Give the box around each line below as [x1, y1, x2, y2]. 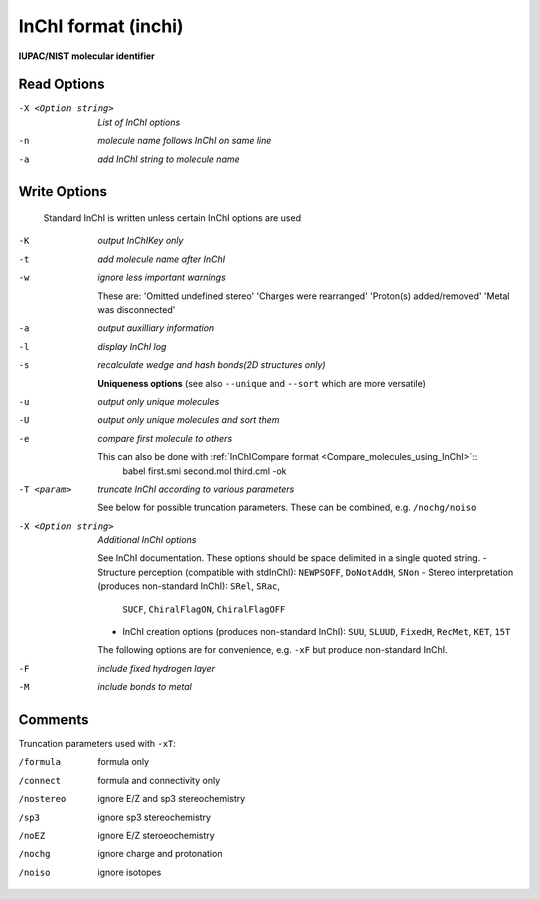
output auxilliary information [97, 322, 215, 334]
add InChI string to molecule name [97, 153, 240, 165]
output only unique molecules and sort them [97, 414, 280, 426]
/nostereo [18, 793, 67, 805]
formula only [97, 756, 150, 768]
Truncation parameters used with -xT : [18, 738, 177, 750]
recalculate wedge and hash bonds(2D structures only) [97, 359, 326, 371]
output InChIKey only [97, 235, 184, 247]
